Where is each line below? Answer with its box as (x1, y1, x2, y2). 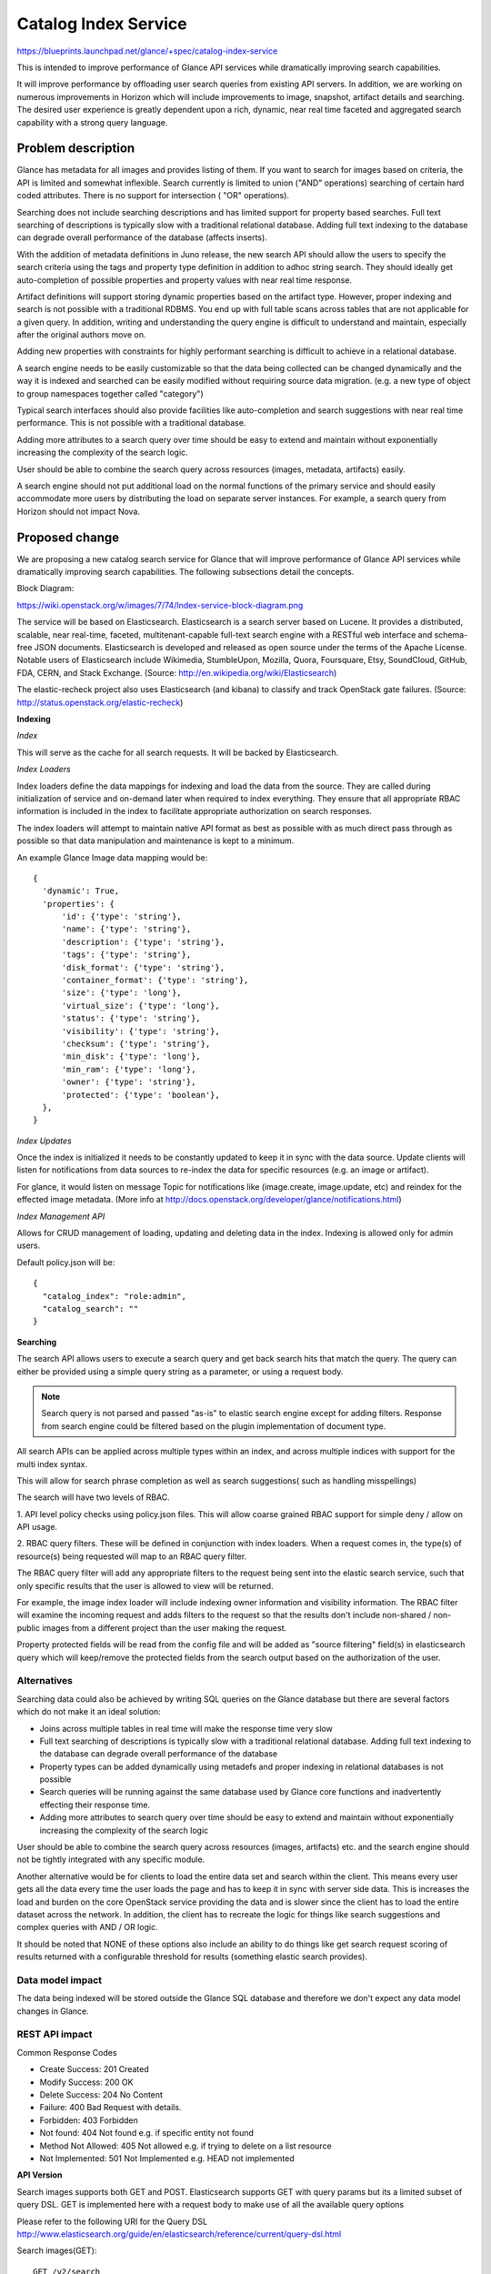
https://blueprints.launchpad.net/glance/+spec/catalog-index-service (16, 45, 278, 56)
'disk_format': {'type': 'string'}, (61, 962, 225, 972)
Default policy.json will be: (16, 1256, 115, 1268)
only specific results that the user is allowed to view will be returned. (16, 1580, 274, 1591)
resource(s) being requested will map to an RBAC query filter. (16, 1551, 247, 1562)
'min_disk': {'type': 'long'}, (61, 1051, 202, 1062)
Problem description (16, 141, 135, 156)
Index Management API (16, 1211, 105, 1222)
